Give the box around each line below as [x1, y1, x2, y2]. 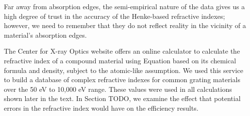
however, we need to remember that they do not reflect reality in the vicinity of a [4, 20, 246, 30]
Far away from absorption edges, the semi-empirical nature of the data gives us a [4, 1, 245, 11]
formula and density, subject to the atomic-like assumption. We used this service [4, 65, 243, 75]
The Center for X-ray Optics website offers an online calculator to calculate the [4, 46, 240, 56]
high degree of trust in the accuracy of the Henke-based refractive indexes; [4, 11, 225, 21]
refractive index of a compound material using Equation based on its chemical [4, 55, 236, 65]
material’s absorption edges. [4, 29, 87, 40]
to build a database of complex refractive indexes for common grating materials [4, 74, 240, 85]
